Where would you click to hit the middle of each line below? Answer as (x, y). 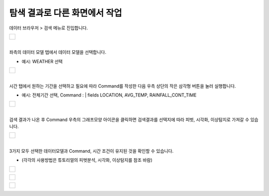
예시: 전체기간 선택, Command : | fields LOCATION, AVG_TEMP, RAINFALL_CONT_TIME (109, 95)
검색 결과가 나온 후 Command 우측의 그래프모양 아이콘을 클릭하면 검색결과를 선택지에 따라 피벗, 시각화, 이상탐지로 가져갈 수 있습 (134, 119)
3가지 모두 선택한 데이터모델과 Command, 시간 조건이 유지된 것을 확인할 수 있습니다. (91, 151)
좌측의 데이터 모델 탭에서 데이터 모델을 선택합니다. (58, 52)
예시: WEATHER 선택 (42, 61)
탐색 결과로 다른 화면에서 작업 (66, 13)
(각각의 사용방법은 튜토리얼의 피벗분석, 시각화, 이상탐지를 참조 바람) (87, 160)
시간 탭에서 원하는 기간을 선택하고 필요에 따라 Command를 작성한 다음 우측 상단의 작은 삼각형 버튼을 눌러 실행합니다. (123, 86)
